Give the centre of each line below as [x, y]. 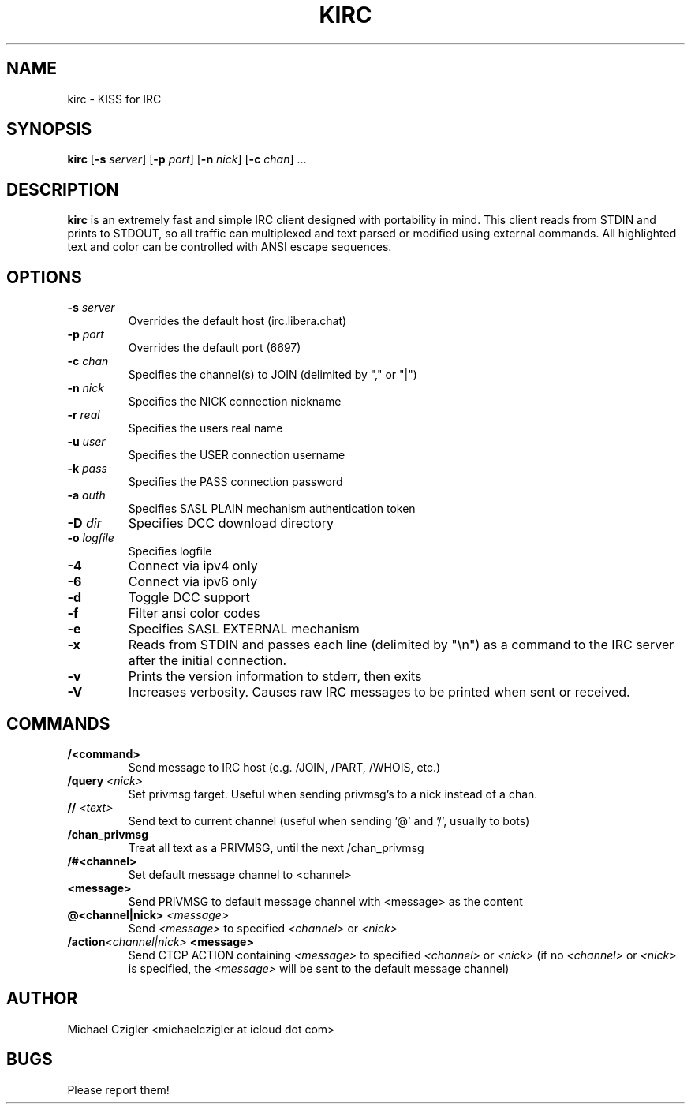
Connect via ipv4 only [193, 566]
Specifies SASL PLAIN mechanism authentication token [272, 509]
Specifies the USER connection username [237, 455]
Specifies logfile [170, 551]
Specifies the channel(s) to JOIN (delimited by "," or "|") [273, 375]
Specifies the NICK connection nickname [235, 402]
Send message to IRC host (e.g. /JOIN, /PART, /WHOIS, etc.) [284, 767]
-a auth [86, 495]
